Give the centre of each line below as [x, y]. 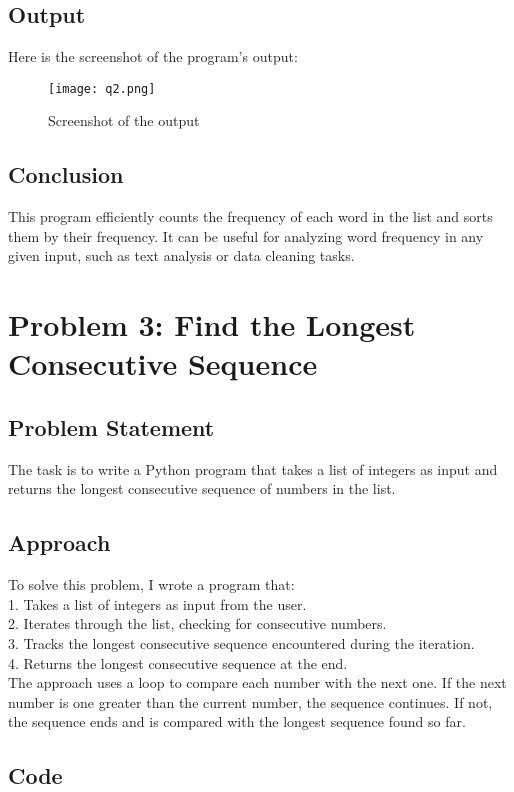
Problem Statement [111, 426]
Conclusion [66, 174]
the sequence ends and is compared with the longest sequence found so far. [237, 721]
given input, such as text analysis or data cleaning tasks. [181, 255]
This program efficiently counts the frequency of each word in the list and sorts [250, 216]
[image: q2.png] [102, 88]
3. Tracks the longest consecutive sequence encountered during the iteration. [241, 642]
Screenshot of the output [124, 120]
